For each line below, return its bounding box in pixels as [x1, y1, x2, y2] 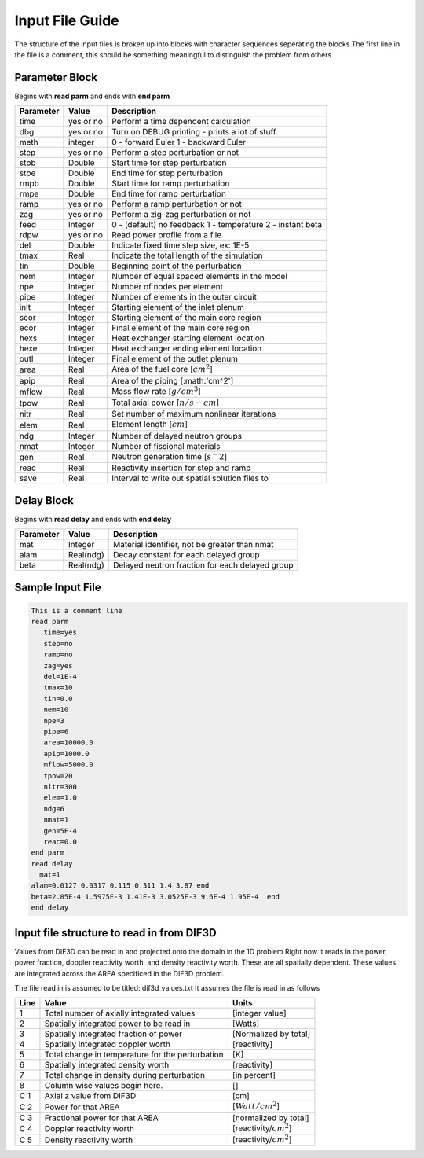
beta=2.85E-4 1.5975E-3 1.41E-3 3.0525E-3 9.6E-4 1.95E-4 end [31, 892, 280, 901]
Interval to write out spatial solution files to [111, 472, 269, 483]
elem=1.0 [43, 793, 78, 802]
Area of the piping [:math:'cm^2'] [111, 375, 234, 386]
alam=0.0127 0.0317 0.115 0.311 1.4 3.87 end [31, 881, 210, 890]
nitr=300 [43, 782, 78, 791]
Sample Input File [14, 580, 101, 594]
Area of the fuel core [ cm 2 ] [111, 362, 214, 375]
